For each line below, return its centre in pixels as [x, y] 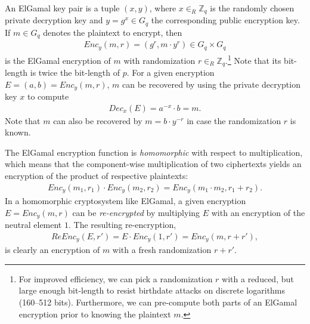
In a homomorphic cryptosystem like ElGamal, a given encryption [125, 201]
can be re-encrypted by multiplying [136, 212]
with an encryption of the [258, 212]
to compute [48, 96]
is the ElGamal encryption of [58, 60]
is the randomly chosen [252, 8]
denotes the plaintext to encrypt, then [113, 32]
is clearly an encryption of [52, 250]
